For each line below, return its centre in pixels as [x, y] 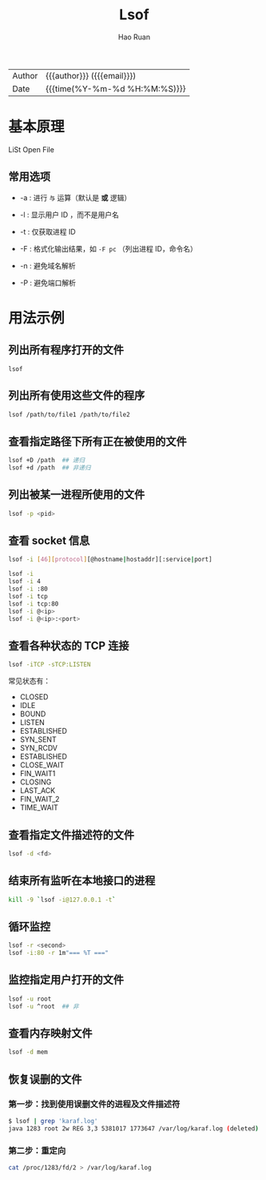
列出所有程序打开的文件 [66, 350]
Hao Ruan [134, 37]
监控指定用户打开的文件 [66, 980]
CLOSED [34, 697]
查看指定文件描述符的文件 [71, 835]
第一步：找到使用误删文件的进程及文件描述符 [94, 1104]
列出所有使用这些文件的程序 [77, 395]
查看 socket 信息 [49, 541]
